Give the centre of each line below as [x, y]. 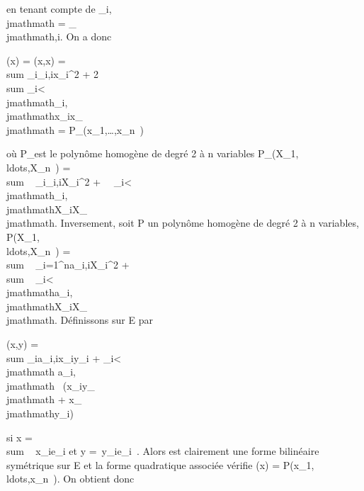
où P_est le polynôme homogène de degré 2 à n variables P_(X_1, [153, 153]
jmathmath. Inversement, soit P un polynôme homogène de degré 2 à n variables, [183, 223]
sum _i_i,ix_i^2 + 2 [52, 74]
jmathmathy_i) [40, 413]
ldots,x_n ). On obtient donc [70, 479]
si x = [20, 437]
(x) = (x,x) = [36, 60]
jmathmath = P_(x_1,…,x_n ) [75, 129]
